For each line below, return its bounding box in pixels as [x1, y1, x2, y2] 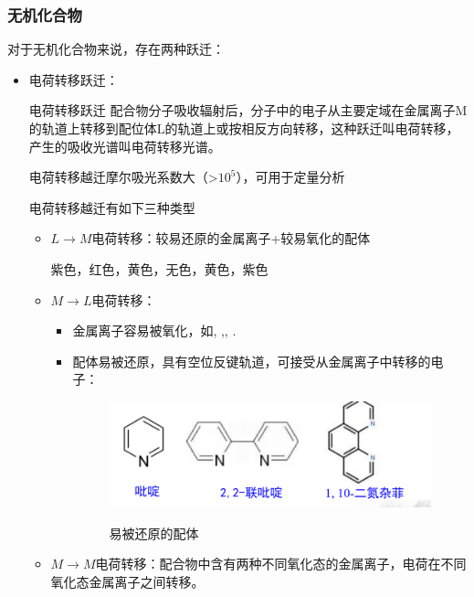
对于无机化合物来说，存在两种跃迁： [7, 39, 225, 59]
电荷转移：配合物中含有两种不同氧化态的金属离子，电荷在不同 [95, 554, 467, 573]
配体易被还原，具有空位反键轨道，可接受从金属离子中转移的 [72, 351, 431, 370]
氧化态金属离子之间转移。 [50, 571, 205, 591]
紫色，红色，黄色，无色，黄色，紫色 [50, 259, 269, 278]
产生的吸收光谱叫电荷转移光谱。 [28, 136, 221, 155]
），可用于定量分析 [236, 167, 345, 187]
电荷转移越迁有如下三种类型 [28, 197, 195, 217]
